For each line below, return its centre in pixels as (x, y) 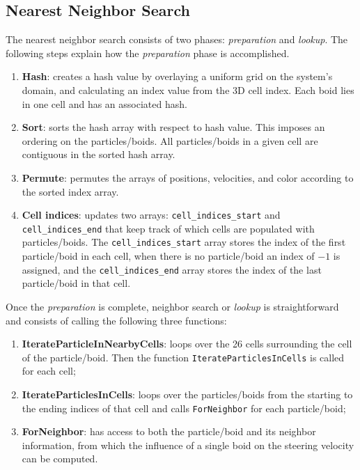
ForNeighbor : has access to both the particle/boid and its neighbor (169, 431)
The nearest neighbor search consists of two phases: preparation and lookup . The (177, 39)
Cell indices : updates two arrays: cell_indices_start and (151, 215)
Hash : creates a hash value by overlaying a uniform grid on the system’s (177, 76)
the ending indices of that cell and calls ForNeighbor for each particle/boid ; (184, 408)
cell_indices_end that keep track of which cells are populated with (168, 228)
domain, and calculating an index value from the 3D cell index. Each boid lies (188, 89)
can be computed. (60, 459)
